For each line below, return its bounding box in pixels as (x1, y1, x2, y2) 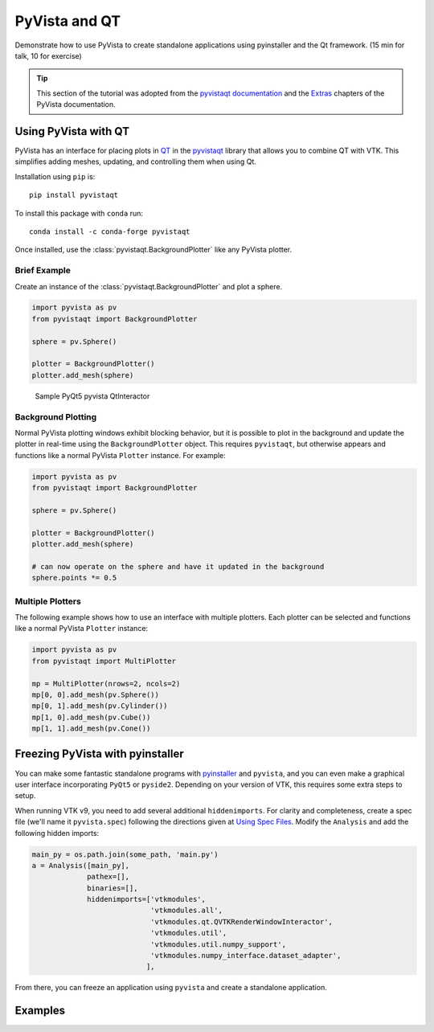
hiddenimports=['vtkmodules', (87, 895, 207, 904)
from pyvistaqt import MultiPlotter (31, 656, 177, 665)
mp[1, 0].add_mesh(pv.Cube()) (31, 712, 151, 722)
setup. (14, 791, 36, 801)
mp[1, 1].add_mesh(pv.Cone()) (31, 724, 151, 733)
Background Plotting (14, 411, 97, 422)
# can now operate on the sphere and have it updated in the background (31, 562, 325, 571)
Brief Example (14, 265, 72, 276)
